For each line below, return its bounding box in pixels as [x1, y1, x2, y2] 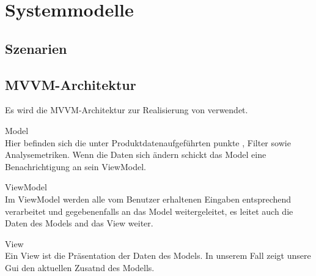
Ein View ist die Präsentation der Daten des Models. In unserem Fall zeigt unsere [5, 249, 311, 262]
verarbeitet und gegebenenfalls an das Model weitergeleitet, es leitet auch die [5, 204, 293, 217]
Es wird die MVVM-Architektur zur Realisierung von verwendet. [5, 103, 248, 116]
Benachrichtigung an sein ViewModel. [5, 160, 146, 173]
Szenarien [5, 39, 67, 58]
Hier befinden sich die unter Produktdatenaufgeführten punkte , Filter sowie [5, 136, 291, 149]
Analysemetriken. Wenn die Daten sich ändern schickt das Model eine [5, 148, 266, 161]
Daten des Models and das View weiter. [5, 217, 153, 229]
